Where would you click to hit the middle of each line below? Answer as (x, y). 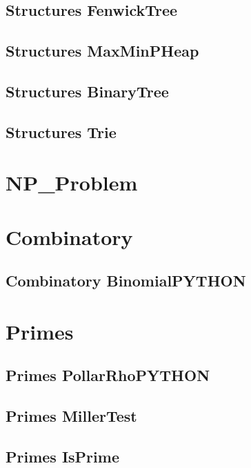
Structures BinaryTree (87, 91)
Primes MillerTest (71, 416)
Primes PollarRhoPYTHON (108, 375)
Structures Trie (61, 131)
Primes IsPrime (62, 456)
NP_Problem (72, 183)
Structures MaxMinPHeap (102, 51)
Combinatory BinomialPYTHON (126, 281)
